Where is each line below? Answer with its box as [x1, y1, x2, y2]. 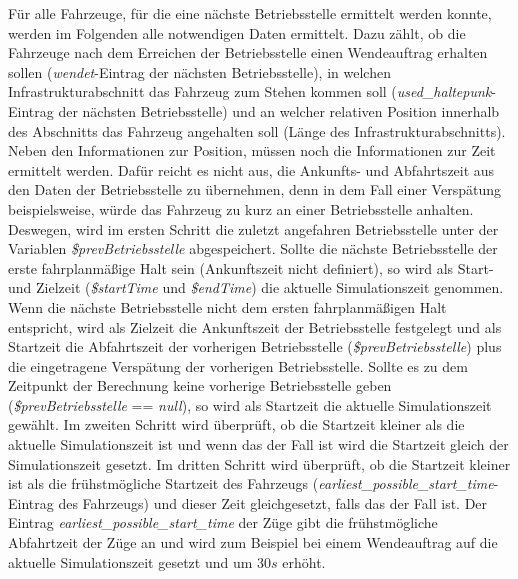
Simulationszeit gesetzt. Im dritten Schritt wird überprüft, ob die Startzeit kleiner [8, 453, 511, 474]
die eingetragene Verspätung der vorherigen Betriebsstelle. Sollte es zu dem [8, 355, 468, 376]
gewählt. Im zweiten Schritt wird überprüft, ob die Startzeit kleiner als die [8, 414, 465, 435]
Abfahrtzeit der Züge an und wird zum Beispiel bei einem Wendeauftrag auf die [8, 532, 498, 553]
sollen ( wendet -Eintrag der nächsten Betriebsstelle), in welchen [8, 61, 391, 82]
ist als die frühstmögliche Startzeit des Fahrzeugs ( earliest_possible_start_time [8, 473, 494, 494]
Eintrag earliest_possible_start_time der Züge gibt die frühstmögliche [8, 512, 438, 533]
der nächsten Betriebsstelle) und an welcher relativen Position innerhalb [58, 100, 500, 121]
